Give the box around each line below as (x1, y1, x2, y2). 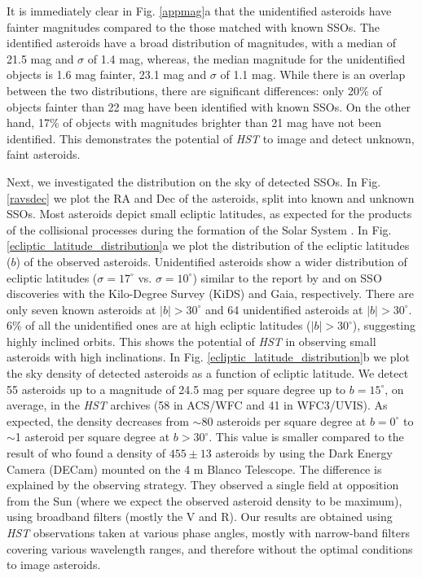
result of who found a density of (7, 444, 166, 462)
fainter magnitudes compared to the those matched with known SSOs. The (7, 18, 380, 35)
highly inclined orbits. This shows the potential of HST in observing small (7, 332, 376, 349)
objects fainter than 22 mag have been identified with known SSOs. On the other (7, 98, 411, 115)
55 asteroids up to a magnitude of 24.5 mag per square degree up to (7, 380, 346, 397)
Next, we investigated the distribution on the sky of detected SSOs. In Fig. (7, 173, 381, 190)
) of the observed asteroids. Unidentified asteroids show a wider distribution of (15, 252, 407, 269)
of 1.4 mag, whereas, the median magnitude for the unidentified (87, 50, 406, 67)
